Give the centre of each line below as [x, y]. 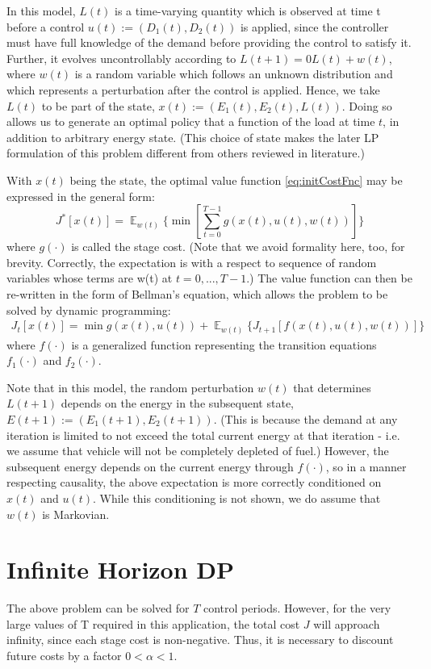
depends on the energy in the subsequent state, [177, 403]
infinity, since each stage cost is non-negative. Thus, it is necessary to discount [200, 640]
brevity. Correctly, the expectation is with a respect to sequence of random [192, 262]
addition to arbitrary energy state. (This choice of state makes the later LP [193, 137]
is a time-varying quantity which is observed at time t [248, 10]
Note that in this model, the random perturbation [130, 387]
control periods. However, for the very [297, 608]
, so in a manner [366, 466]
